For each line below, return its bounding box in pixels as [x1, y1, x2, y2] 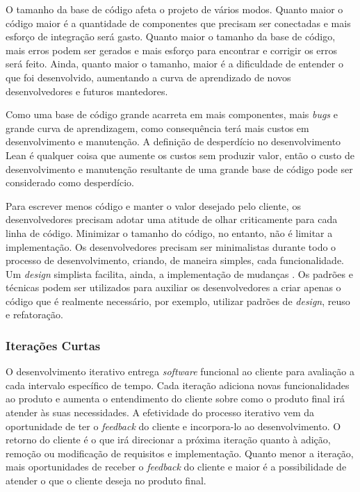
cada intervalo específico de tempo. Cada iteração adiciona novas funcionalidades [6, 377, 350, 392]
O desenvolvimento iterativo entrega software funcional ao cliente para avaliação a [6, 364, 354, 379]
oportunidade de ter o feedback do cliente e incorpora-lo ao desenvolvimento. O [6, 418, 341, 433]
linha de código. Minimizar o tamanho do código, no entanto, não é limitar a [6, 225, 333, 240]
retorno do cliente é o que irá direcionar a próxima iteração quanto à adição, [6, 432, 331, 447]
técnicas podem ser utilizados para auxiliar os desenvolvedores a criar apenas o [6, 280, 341, 295]
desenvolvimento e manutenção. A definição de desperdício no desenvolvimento [6, 134, 341, 149]
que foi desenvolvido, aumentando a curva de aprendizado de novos [6, 69, 291, 84]
